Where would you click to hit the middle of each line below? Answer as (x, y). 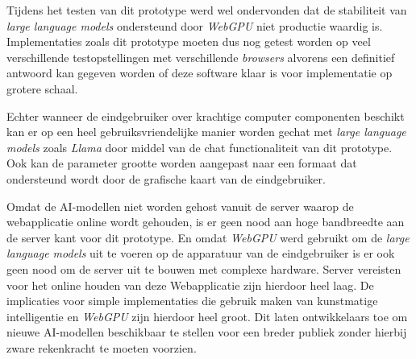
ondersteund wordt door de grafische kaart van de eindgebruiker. (166, 178)
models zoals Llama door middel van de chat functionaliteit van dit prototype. (200, 147)
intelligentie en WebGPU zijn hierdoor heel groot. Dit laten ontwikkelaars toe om (207, 316)
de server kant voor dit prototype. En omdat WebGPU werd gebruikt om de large (208, 237)
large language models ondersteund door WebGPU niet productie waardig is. (195, 25)
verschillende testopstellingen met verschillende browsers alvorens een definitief (201, 57)
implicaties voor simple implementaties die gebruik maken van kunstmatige (192, 301)
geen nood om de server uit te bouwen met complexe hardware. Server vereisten (204, 268)
